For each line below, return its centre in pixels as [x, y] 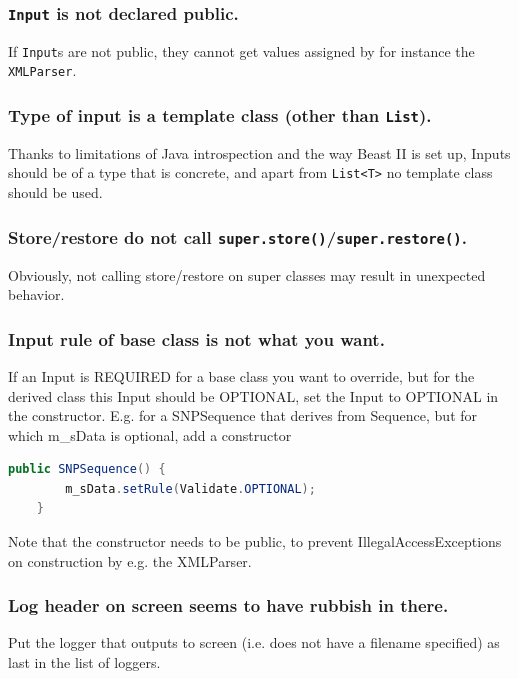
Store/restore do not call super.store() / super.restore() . [237, 236]
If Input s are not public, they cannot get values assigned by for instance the [241, 50]
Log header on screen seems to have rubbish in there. [228, 605]
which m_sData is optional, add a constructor [150, 434]
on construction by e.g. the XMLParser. [130, 560]
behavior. [36, 294]
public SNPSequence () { [87, 469]
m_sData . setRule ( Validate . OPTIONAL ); [190, 488]
